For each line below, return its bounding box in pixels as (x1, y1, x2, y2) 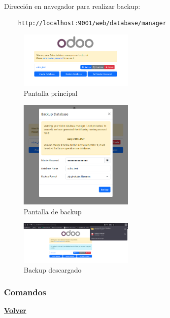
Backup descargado (24, 265, 82, 275)
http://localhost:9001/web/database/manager (18, 19, 167, 27)
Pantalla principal (24, 87, 78, 98)
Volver (4, 305, 27, 316)
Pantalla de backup (24, 206, 82, 216)
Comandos (4, 285, 46, 298)
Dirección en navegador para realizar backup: (4, 1, 140, 11)
